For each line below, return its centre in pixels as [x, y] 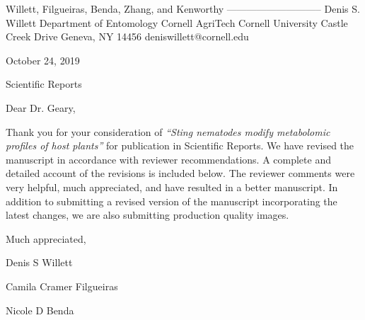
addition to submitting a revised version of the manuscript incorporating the [172, 201]
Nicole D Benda [40, 310]
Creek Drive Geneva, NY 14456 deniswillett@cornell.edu [127, 36]
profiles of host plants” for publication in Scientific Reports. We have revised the [180, 145]
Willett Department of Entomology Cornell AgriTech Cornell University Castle [177, 22]
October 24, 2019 [43, 60]
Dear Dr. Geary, [41, 107]
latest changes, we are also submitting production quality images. [147, 215]
